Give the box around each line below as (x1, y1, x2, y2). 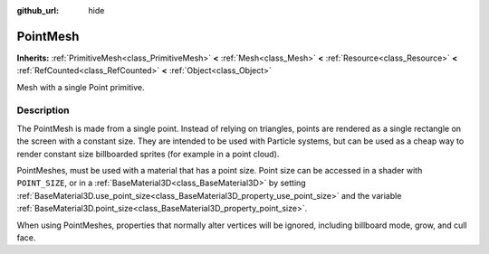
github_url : (16, 5, 59, 15)
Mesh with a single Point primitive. (16, 81, 145, 92)
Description (16, 104, 70, 117)
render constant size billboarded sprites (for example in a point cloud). (16, 148, 280, 159)
